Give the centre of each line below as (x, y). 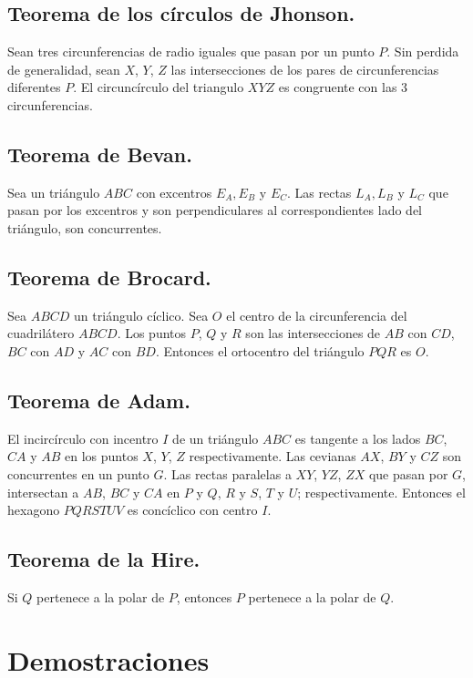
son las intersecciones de (313, 333)
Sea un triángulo (54, 192)
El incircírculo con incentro (83, 438)
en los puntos (102, 456)
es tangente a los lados (358, 438)
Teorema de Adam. (99, 400)
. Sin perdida (423, 51)
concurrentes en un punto (78, 473)
